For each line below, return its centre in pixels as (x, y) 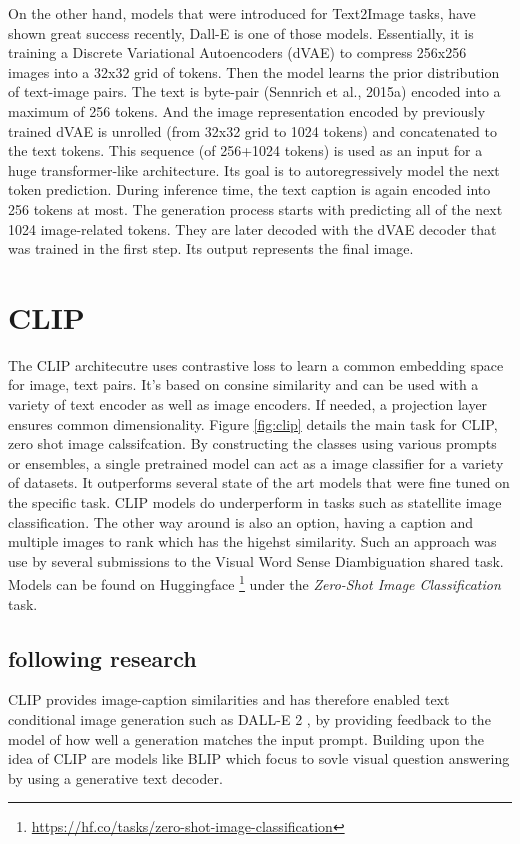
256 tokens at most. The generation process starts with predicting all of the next (255, 208)
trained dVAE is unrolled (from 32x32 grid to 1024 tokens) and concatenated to (252, 130)
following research (102, 657)
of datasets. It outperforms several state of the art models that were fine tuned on (259, 482)
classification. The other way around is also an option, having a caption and (241, 521)
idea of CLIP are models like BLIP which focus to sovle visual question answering (259, 758)
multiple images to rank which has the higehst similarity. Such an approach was (252, 541)
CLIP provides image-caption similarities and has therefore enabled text (229, 699)
